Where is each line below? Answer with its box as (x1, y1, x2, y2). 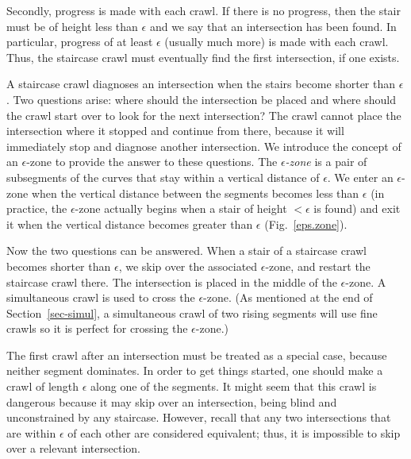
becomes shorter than (6, 257, 111, 274)
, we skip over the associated (118, 257, 258, 274)
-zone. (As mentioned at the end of (203, 289, 373, 306)
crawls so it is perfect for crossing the (6, 320, 188, 337)
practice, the (6, 200, 67, 217)
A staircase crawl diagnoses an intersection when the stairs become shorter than (6, 75, 396, 92)
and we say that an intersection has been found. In (149, 17, 397, 34)
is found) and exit (313, 200, 401, 217)
